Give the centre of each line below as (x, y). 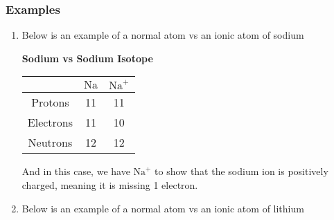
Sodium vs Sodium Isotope (87, 58)
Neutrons (50, 143)
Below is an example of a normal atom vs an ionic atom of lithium (163, 208)
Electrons (50, 122)
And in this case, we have (76, 171)
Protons (50, 102)
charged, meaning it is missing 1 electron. (110, 185)
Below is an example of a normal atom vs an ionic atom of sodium (163, 35)
